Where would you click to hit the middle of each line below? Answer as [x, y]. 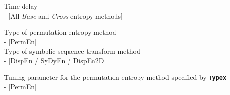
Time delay [21, 6]
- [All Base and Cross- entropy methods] [63, 15]
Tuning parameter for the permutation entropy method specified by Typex [115, 77]
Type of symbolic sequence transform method [72, 51]
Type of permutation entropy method [60, 32]
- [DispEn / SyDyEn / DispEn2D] [55, 60]
